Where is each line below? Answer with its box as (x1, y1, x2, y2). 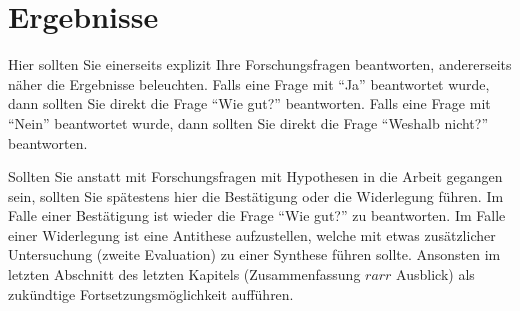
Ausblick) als (396, 264, 475, 285)
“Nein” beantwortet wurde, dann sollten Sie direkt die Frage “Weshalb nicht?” (8, 112, 489, 133)
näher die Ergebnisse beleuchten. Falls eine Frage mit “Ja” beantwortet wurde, (8, 73, 490, 94)
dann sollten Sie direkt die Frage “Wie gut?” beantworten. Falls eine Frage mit (8, 93, 491, 114)
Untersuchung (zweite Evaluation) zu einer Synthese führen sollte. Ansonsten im (8, 244, 501, 265)
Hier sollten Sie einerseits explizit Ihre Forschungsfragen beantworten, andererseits (8, 54, 512, 75)
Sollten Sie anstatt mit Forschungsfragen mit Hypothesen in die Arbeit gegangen (8, 166, 503, 187)
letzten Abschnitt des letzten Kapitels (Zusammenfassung (8, 264, 361, 285)
